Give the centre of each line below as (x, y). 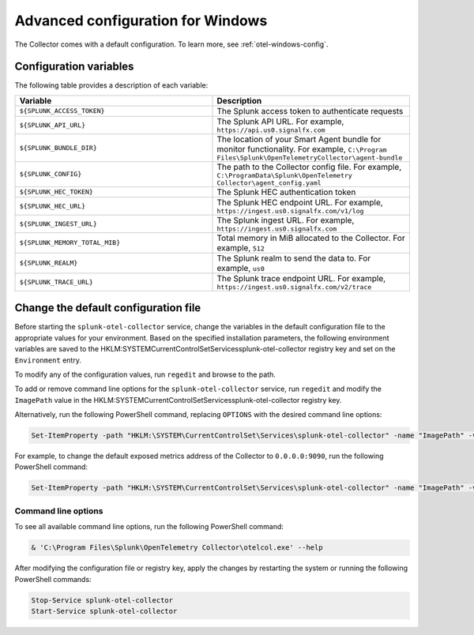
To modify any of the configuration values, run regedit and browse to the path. (145, 374)
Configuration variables (74, 67)
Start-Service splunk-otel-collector (104, 611)
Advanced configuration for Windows (141, 21)
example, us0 (241, 268)
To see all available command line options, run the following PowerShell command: (149, 527)
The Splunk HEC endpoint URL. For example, (300, 202)
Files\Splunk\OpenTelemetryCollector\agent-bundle (310, 158)
